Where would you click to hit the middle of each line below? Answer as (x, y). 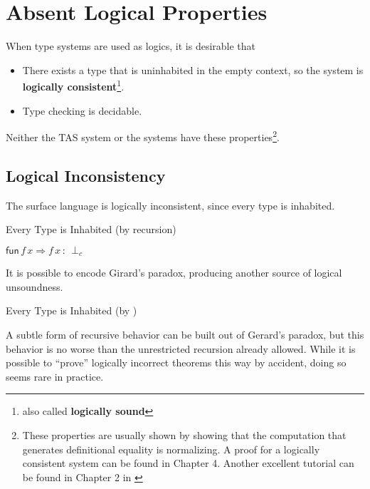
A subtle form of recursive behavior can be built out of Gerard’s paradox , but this (185, 335)
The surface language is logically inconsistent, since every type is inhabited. (170, 205)
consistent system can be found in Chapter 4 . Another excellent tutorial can (188, 463)
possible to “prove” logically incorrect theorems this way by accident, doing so (176, 362)
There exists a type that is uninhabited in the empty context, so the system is (193, 70)
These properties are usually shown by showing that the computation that (184, 435)
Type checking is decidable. (82, 110)
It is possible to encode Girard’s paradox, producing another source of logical (174, 273)
